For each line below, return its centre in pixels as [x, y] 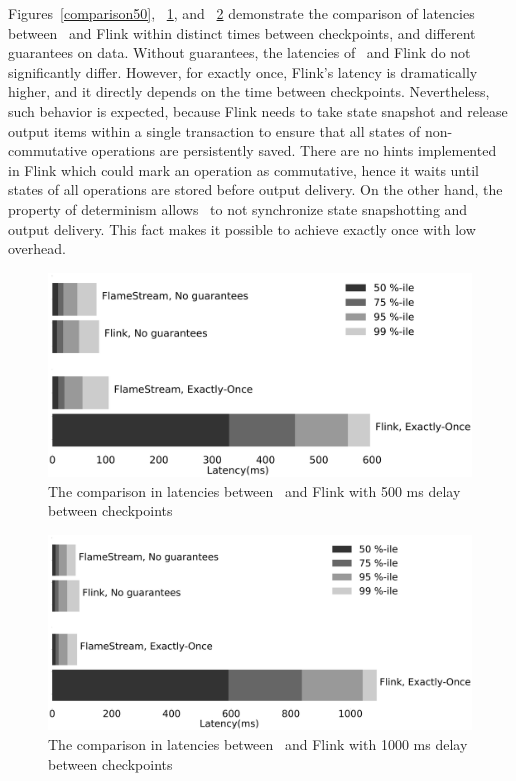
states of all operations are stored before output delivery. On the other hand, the [255, 189]
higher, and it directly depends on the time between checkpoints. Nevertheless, [249, 91]
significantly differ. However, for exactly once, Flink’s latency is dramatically [243, 71]
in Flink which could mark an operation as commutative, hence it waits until [243, 169]
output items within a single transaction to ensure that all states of [214, 130]
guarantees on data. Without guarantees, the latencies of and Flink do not [239, 52]
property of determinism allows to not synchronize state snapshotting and [238, 208]
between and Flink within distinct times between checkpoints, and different [242, 32]
